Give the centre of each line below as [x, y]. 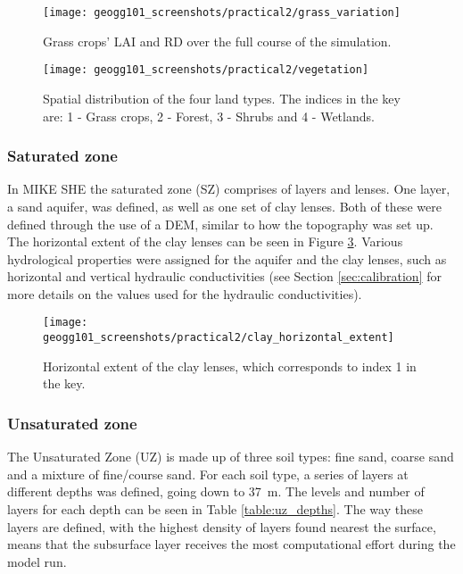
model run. [37, 561]
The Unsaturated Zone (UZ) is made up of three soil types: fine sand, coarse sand [231, 457]
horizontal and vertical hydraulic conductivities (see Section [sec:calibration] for [224, 276]
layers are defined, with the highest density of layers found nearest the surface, [222, 526]
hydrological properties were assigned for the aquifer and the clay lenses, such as [227, 258]
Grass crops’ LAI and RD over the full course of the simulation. [217, 41]
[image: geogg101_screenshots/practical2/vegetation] [206, 70]
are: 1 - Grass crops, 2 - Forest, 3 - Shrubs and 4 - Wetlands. [209, 116]
